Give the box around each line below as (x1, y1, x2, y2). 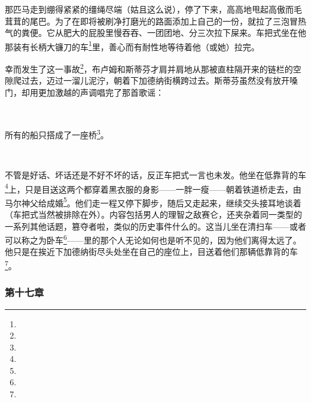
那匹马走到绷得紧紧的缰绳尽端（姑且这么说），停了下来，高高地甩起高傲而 (5, 3, 294, 15)
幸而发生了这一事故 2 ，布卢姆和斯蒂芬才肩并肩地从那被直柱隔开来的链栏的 (5, 61, 293, 75)
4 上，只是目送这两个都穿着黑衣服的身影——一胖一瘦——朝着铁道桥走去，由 (5, 181, 301, 195)
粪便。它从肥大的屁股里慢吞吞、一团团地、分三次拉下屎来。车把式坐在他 (21, 26, 306, 39)
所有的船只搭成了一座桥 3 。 (5, 127, 109, 141)
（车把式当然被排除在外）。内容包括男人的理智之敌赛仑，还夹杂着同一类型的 (5, 208, 302, 220)
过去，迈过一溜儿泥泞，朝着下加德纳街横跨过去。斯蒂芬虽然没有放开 (21, 74, 289, 87)
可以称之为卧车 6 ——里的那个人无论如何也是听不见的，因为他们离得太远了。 (5, 232, 301, 246)
